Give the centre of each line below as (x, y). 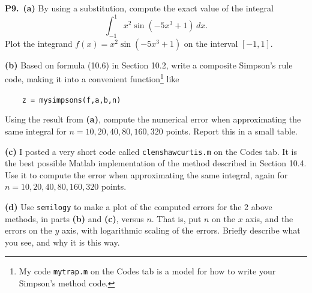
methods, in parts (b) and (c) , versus (74, 218)
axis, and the (269, 218)
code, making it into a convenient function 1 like (92, 78)
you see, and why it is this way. (62, 242)
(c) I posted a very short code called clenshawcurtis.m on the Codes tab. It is (151, 151)
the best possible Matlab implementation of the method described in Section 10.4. (156, 163)
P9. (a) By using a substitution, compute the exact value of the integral (139, 8)
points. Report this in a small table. (232, 131)
